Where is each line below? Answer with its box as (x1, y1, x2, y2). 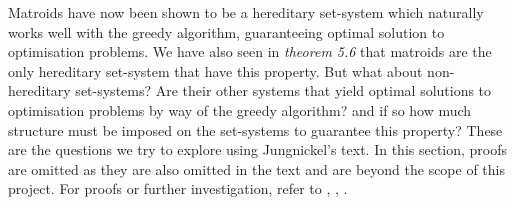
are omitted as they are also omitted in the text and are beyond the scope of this (8, 158, 505, 179)
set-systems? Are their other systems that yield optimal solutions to (75, 80, 492, 101)
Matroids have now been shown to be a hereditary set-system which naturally (8, 2, 484, 22)
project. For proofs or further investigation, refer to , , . (8, 178, 348, 199)
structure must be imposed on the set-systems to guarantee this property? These (8, 119, 503, 140)
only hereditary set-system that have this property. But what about (8, 60, 423, 81)
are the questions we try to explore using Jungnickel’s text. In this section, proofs (8, 139, 508, 160)
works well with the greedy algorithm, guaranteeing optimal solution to (8, 21, 445, 42)
